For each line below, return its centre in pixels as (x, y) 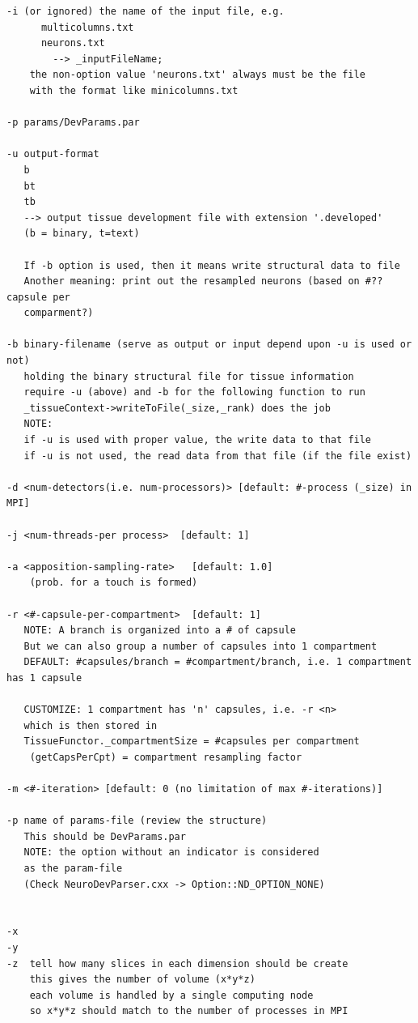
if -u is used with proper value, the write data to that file (198, 440)
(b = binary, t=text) (82, 234)
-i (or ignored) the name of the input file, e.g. (146, 11)
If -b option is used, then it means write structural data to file (212, 265)
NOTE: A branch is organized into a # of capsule (160, 631)
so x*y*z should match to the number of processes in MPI (189, 1011)
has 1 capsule (44, 678)
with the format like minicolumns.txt (134, 90)
